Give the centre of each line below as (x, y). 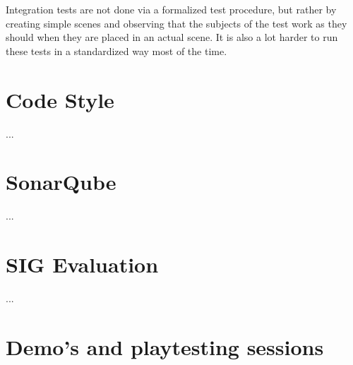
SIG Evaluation (82, 264)
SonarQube (61, 182)
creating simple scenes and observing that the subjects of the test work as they (176, 23)
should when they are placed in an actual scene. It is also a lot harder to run (172, 37)
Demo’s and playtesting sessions (165, 346)
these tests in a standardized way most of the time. (116, 50)
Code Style (60, 99)
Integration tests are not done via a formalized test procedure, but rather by (171, 9)
